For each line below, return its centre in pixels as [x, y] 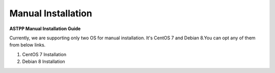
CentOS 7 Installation [44, 54]
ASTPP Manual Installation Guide [45, 29]
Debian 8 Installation [44, 62]
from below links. [28, 45]
